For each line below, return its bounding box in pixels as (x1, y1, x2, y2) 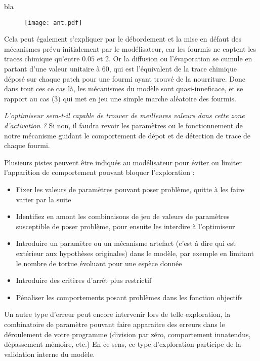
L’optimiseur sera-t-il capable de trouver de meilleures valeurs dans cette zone (4, 110, 245, 121)
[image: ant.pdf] (24, 19, 82, 26)
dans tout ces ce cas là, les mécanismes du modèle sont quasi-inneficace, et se (4, 83, 243, 94)
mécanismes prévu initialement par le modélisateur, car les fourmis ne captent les (4, 43, 256, 54)
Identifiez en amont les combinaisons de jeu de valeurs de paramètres (16, 211, 230, 222)
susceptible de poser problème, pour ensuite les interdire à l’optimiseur (16, 221, 235, 231)
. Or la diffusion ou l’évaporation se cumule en (109, 53, 252, 64)
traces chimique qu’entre (4, 53, 80, 64)
